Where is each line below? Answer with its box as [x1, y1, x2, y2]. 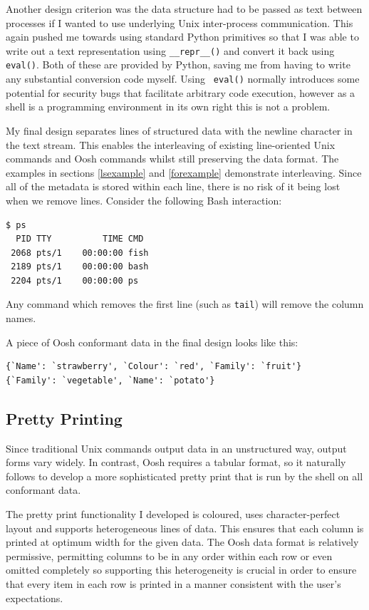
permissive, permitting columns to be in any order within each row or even [6, 548, 333, 563]
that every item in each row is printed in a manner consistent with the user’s [6, 577, 341, 591]
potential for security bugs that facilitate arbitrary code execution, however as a [6, 85, 355, 100]
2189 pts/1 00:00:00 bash [11, 262, 149, 272]
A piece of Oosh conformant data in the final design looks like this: [6, 334, 298, 349]
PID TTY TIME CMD [16, 234, 144, 244]
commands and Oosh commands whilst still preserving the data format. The [6, 151, 339, 166]
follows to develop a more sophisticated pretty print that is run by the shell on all [6, 468, 363, 483]
